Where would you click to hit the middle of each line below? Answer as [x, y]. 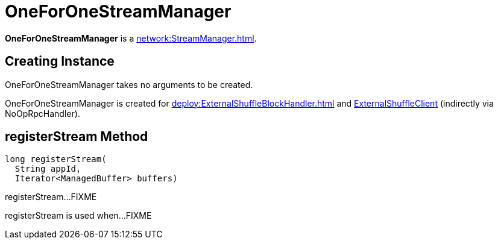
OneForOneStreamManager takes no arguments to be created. [129, 84]
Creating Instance [60, 61]
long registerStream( [56, 159]
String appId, [48, 169]
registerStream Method [77, 137]
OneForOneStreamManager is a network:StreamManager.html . [131, 38]
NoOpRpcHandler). [43, 113]
